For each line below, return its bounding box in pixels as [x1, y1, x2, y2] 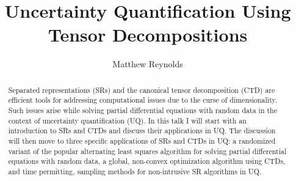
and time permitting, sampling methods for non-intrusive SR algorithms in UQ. [8, 166, 262, 176]
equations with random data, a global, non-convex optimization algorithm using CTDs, [8, 156, 286, 166]
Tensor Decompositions [48, 22, 248, 47]
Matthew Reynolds [112, 57, 183, 70]
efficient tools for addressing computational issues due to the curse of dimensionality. [8, 95, 278, 105]
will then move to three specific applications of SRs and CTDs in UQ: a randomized [8, 135, 276, 146]
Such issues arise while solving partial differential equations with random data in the [8, 105, 277, 116]
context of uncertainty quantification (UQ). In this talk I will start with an [8, 115, 247, 125]
